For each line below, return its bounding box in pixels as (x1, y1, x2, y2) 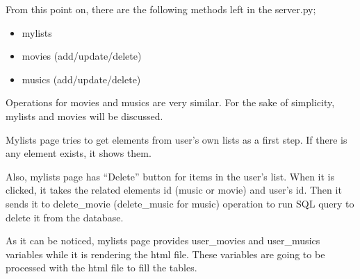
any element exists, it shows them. (6, 146, 152, 160)
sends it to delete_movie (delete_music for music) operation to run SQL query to (6, 196, 354, 210)
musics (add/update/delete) (22, 71, 141, 86)
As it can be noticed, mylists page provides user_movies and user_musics (6, 233, 320, 248)
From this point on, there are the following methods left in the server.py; (6, 2, 316, 16)
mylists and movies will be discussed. (6, 108, 163, 123)
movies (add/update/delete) (22, 49, 142, 63)
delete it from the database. (6, 210, 124, 224)
